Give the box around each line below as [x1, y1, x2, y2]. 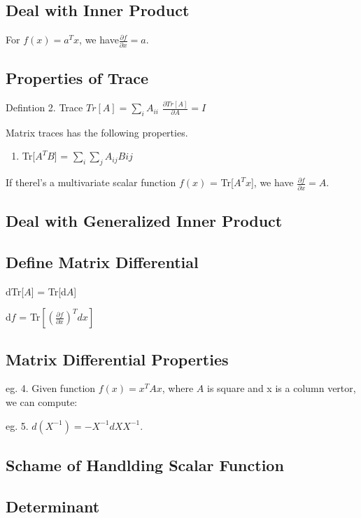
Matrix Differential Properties [6, 348, 229, 370]
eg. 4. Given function [6, 381, 96, 395]
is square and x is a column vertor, [206, 381, 356, 395]
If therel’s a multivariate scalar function [6, 175, 176, 190]
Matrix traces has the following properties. [6, 125, 188, 139]
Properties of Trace [6, 66, 149, 88]
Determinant [6, 495, 100, 517]
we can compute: [6, 394, 78, 409]
